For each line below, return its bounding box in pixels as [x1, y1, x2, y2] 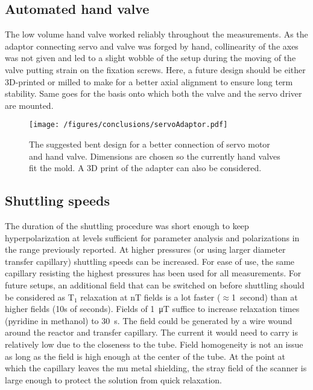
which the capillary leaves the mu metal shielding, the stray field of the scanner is [5, 362, 307, 374]
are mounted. [5, 99, 54, 111]
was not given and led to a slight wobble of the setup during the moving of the [5, 51, 296, 64]
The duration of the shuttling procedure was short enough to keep [5, 219, 249, 232]
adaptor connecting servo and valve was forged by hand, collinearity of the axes [5, 39, 299, 52]
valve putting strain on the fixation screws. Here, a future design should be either [5, 63, 306, 76]
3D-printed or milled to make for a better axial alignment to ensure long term [5, 75, 293, 88]
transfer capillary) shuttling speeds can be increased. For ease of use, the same [5, 255, 295, 267]
